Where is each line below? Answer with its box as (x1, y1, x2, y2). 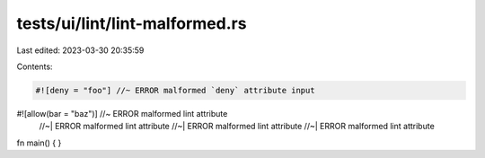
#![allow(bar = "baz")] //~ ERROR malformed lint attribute (16, 108, 228, 118)
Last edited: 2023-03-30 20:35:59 (16, 45, 145, 56)
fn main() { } (16, 137, 62, 148)
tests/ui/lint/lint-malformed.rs (16, 13, 247, 33)
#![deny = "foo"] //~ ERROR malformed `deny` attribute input (35, 85, 315, 95)
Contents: (16, 61, 53, 72)
